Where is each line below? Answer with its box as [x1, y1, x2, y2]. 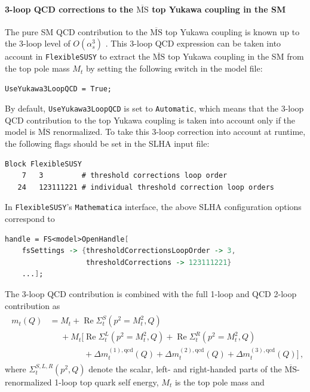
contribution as [5, 299, 60, 311]
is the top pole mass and [174, 375, 265, 388]
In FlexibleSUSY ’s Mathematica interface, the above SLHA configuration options [5, 200, 302, 213]
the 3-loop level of [5, 37, 70, 50]
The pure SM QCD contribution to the [5, 25, 148, 38]
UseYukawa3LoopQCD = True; [5, 84, 112, 93]
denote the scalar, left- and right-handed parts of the [88, 362, 282, 375]
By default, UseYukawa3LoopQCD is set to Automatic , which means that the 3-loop [5, 102, 304, 115]
